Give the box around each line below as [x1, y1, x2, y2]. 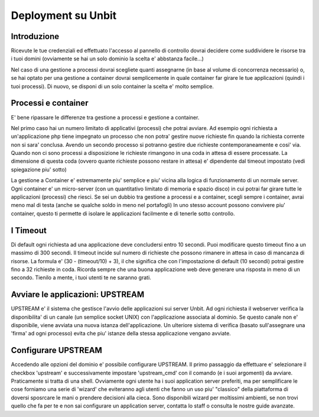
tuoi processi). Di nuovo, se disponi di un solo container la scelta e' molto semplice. [11, 83, 214, 90]
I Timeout [11, 225, 47, 235]
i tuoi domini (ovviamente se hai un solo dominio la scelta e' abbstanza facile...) [11, 55, 204, 62]
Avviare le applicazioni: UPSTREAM [11, 290, 145, 300]
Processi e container [11, 98, 89, 108]
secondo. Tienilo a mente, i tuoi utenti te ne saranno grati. [11, 274, 152, 281]
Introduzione [11, 31, 60, 41]
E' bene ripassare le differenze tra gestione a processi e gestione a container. [11, 114, 200, 121]
